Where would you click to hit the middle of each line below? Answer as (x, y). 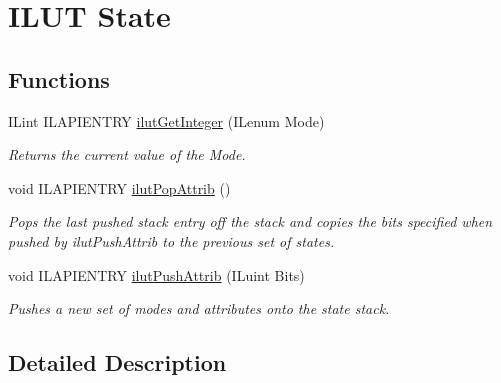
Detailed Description (117, 362)
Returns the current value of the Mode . (127, 154)
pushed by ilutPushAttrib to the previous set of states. (171, 240)
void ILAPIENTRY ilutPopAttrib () (119, 187)
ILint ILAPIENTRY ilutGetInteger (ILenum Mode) (166, 120)
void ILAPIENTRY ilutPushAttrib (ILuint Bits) (156, 274)
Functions (59, 78)
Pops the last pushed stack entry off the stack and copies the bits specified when (250, 221)
